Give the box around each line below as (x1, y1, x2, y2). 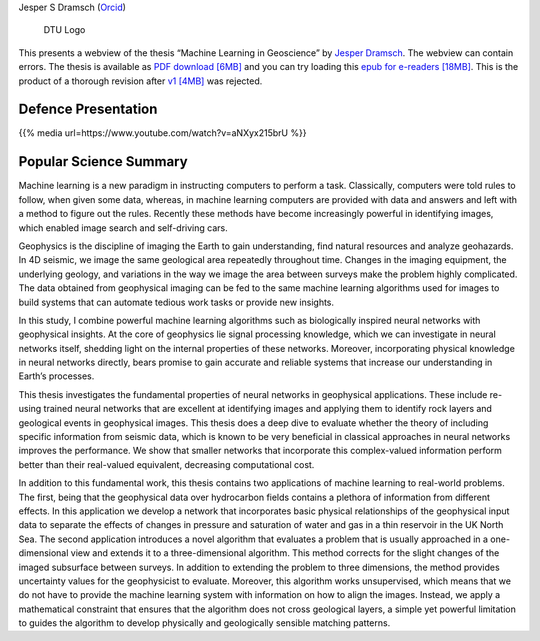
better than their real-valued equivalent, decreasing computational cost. (18, 458, 315, 470)
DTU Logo (43, 24, 86, 36)
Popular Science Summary (18, 153, 189, 170)
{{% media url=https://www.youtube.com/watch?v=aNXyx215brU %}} (18, 127, 307, 139)
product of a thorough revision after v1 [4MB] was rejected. (18, 75, 263, 87)
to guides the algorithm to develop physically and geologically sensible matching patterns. (18, 617, 391, 629)
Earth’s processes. (18, 370, 95, 382)
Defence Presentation (18, 101, 158, 118)
